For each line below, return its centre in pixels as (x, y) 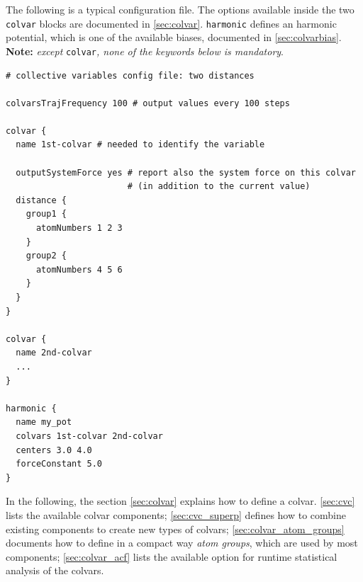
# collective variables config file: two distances (130, 75)
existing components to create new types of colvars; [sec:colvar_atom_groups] (175, 529)
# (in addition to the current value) (219, 187)
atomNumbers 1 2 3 (79, 228)
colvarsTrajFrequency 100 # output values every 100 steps (148, 103)
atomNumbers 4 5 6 (79, 269)
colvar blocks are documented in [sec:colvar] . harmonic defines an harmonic (171, 23)
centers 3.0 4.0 (54, 450)
